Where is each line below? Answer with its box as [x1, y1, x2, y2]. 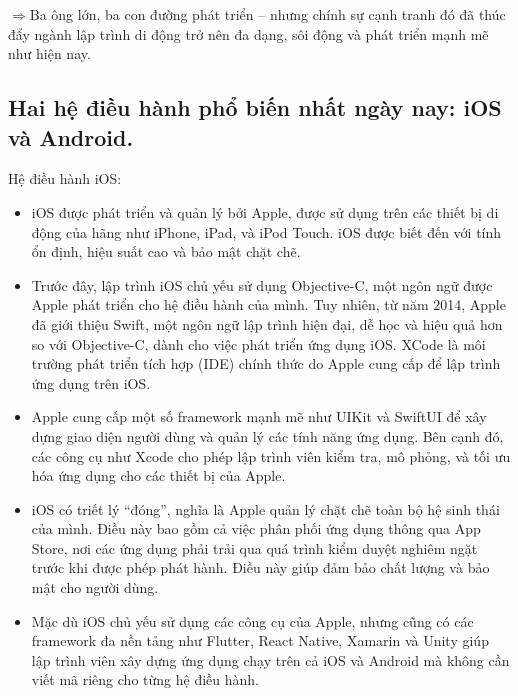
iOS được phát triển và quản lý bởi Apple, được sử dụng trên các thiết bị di [31, 201, 499, 222]
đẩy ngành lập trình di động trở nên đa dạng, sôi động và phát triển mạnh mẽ [8, 23, 489, 44]
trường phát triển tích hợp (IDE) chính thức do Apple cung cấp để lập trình [31, 353, 501, 374]
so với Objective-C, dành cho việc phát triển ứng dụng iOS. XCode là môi [31, 333, 486, 354]
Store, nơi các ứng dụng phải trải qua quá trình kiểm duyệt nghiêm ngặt [31, 537, 478, 558]
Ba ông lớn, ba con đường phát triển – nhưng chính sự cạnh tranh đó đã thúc [29, 4, 506, 24]
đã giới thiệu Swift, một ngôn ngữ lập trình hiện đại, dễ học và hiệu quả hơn [31, 313, 503, 334]
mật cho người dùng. [31, 577, 159, 598]
